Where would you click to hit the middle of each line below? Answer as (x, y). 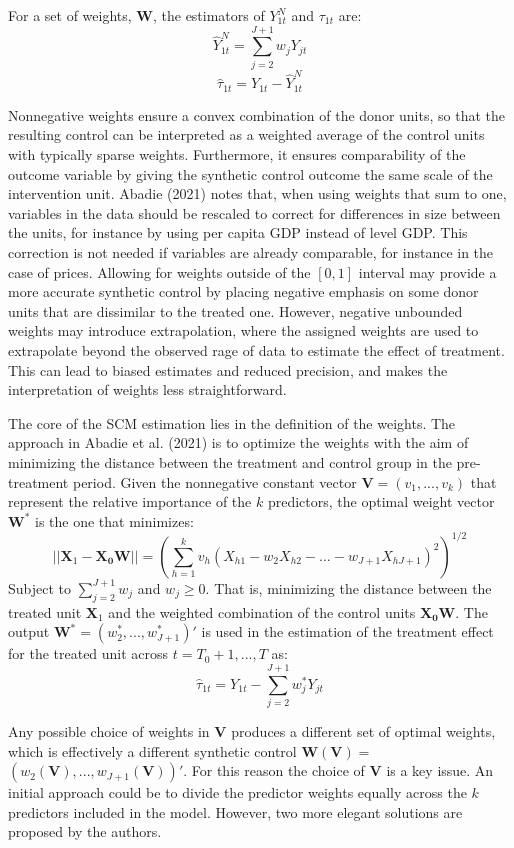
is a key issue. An (440, 770)
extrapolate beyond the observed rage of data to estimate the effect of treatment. (256, 350)
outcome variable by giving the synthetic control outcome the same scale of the (250, 173)
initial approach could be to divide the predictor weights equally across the (237, 792)
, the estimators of (208, 15)
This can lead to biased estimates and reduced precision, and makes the (228, 369)
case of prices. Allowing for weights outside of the (159, 271)
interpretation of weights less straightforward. (147, 389)
